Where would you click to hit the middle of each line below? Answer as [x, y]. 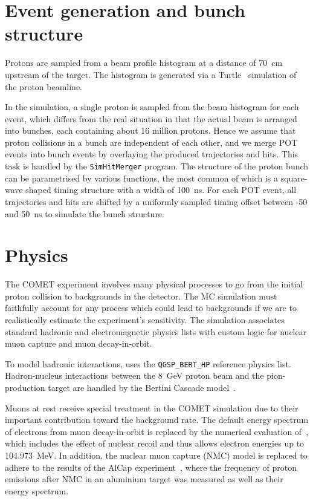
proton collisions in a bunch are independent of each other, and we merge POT [151, 142]
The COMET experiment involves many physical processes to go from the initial [154, 284]
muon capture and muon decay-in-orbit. [79, 343]
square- [294, 178]
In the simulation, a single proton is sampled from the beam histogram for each [152, 107]
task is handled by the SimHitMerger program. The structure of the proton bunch [157, 166]
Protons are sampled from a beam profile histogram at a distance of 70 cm [144, 63]
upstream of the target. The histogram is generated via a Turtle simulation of [151, 74]
